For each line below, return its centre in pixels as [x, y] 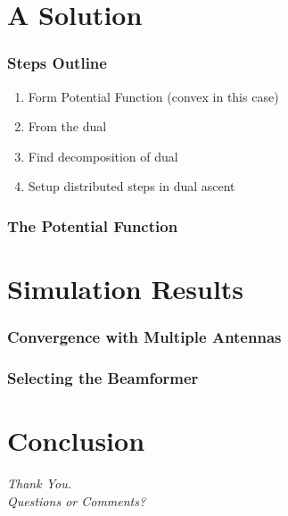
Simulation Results [126, 288]
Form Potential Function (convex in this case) [153, 96]
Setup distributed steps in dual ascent [132, 186]
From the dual [67, 126]
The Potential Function [93, 225]
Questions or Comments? [77, 500]
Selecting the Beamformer [103, 377]
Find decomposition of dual [103, 156]
